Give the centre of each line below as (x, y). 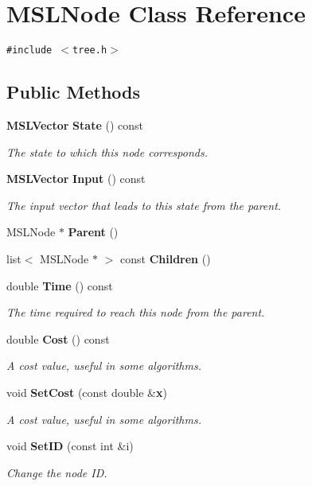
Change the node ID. (57, 472)
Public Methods (74, 92)
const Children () (165, 258)
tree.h (90, 51)
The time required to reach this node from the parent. (136, 312)
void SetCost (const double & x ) (87, 392)
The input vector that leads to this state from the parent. (144, 205)
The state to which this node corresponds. (107, 152)
